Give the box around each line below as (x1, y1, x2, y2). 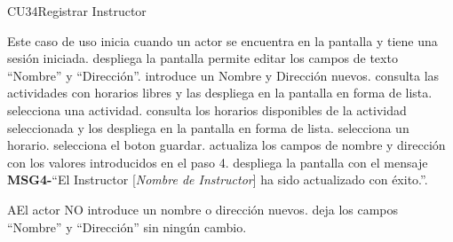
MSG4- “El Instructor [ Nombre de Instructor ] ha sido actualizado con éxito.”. (7, 170, 428, 189)
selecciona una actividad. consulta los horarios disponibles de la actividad (7, 100, 407, 119)
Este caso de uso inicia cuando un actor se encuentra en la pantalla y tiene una (7, 31, 438, 50)
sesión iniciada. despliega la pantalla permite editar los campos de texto (7, 49, 398, 67)
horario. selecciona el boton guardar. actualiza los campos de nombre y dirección (7, 136, 446, 154)
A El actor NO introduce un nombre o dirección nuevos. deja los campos (7, 199, 399, 218)
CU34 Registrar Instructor (7, 2, 147, 20)
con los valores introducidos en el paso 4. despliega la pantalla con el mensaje (7, 152, 428, 171)
